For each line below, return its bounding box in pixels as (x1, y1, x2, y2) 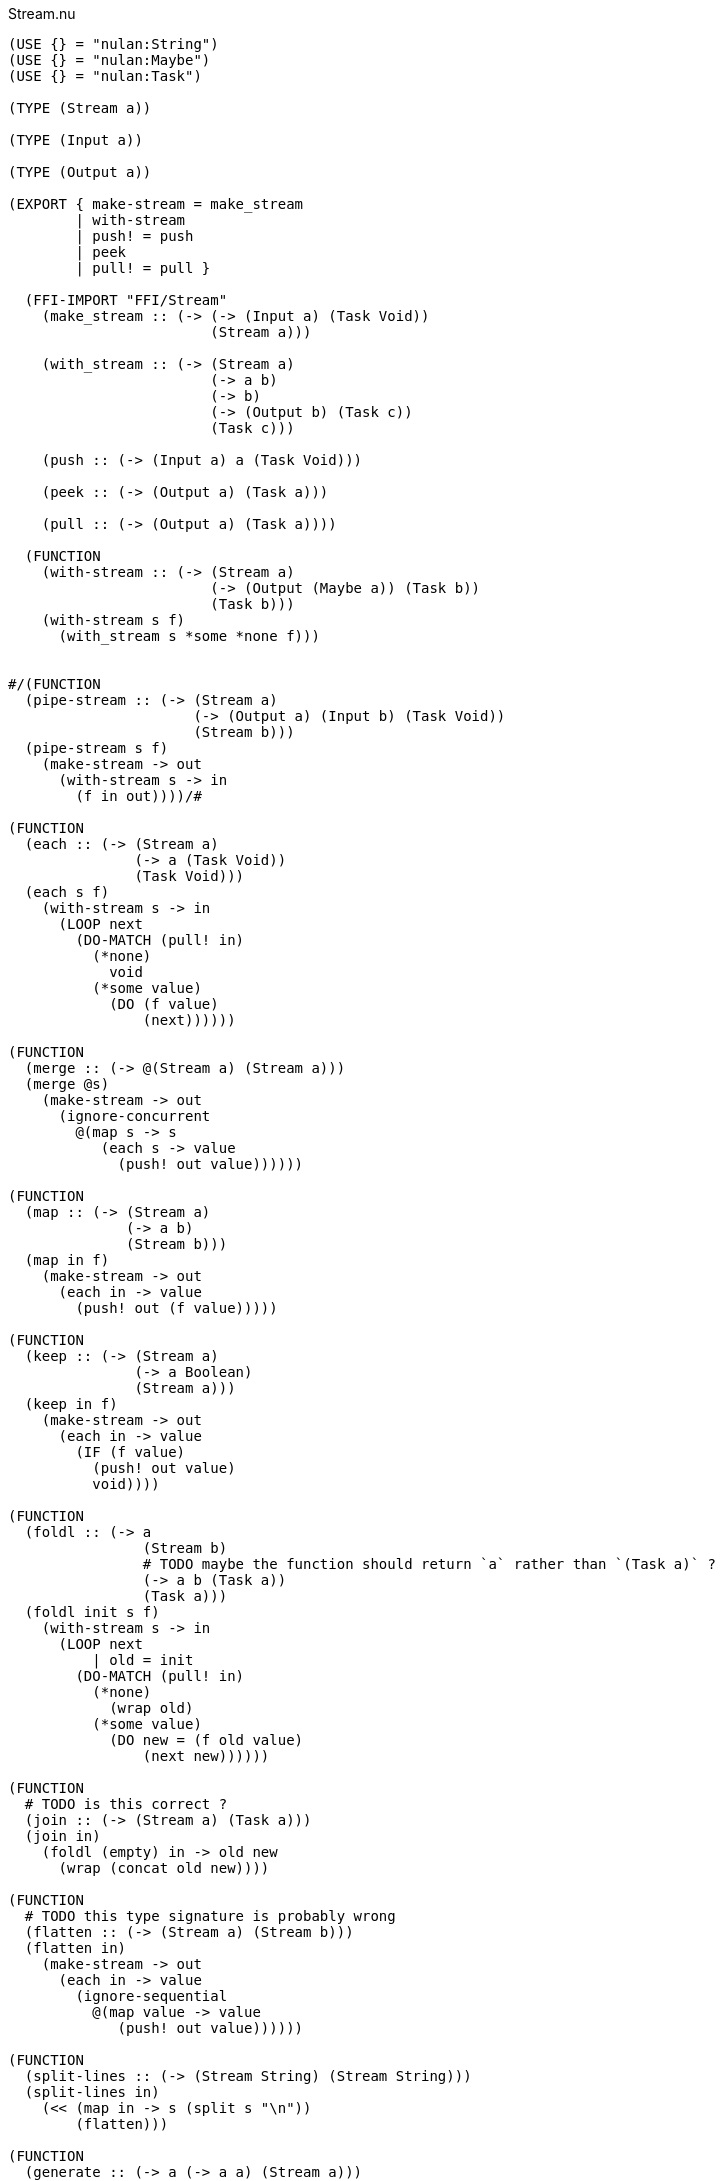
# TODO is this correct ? (24, 1796, 228, 1812)
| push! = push (75, 228, 194, 244)
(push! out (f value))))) (75, 1300, 278, 1316)
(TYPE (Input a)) (8, 132, 143, 148)
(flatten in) (24, 1940, 127, 1956)
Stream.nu (8, 5, 76, 22)
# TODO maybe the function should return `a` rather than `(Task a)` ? (142, 1556, 717, 1572)
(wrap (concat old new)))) (58, 1860, 270, 1876)
